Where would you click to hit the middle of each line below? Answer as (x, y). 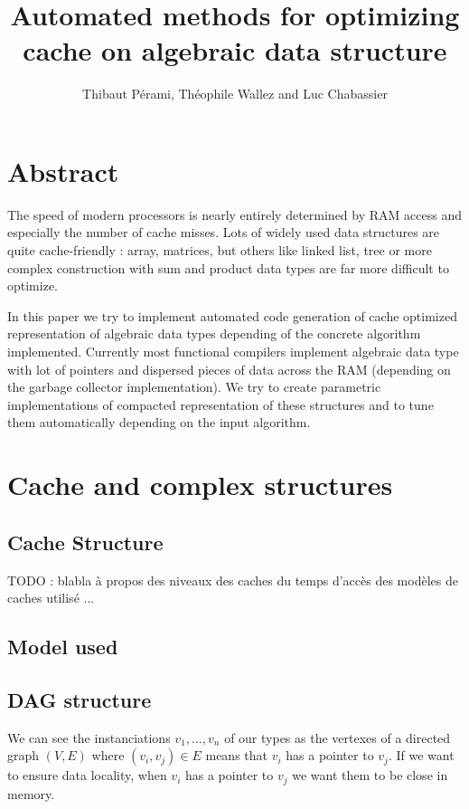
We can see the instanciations (89, 737)
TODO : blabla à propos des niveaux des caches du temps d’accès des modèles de (233, 580)
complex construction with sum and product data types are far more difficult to (228, 267)
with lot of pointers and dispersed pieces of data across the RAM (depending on (229, 369)
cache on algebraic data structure (235, 50)
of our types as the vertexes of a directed (338, 737)
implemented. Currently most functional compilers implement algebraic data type (233, 351)
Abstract (63, 171)
